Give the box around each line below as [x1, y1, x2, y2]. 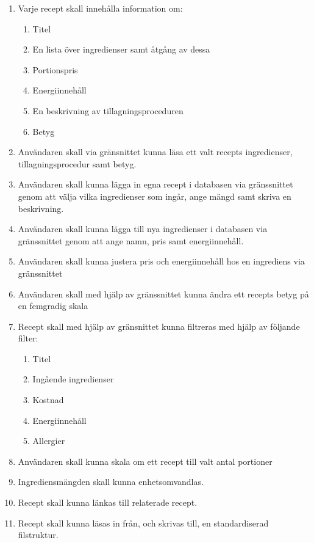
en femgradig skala [18, 299, 88, 312]
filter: [18, 332, 38, 344]
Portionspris [32, 63, 78, 76]
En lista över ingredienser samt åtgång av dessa [32, 43, 210, 56]
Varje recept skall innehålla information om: [18, 2, 183, 14]
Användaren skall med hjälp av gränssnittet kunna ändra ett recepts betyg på [18, 287, 309, 300]
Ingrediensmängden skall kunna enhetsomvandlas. [18, 475, 204, 488]
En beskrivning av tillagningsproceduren [32, 104, 184, 117]
